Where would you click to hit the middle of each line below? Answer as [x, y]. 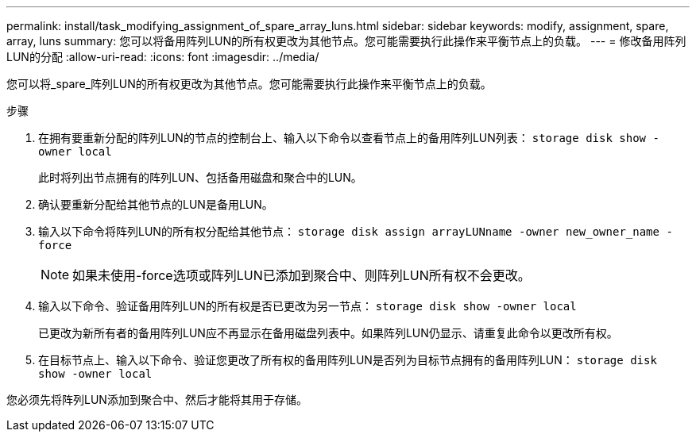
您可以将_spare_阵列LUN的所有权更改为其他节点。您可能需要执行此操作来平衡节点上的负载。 [249, 84]
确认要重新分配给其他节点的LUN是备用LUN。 [156, 204]
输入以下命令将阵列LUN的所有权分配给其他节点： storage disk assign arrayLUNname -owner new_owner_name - [356, 231]
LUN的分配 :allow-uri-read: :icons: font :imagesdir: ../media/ [163, 57]
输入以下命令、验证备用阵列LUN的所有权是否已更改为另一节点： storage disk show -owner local [307, 306]
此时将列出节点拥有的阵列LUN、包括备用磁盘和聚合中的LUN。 [200, 177]
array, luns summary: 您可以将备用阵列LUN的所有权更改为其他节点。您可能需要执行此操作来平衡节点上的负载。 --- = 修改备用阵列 [346, 41]
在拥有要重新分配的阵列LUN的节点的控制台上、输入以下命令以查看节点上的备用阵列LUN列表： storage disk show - [349, 138]
